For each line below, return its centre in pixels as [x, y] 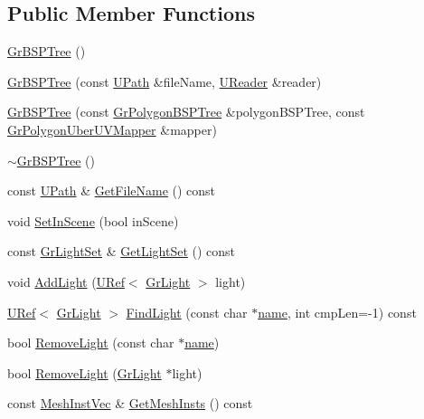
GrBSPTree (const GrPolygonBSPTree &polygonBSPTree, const [186, 112]
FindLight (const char [187, 312]
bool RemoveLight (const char [91, 343]
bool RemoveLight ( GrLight [85, 372]
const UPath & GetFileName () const [112, 190]
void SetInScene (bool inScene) [93, 220]
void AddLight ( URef [66, 281]
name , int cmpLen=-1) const [337, 312]
